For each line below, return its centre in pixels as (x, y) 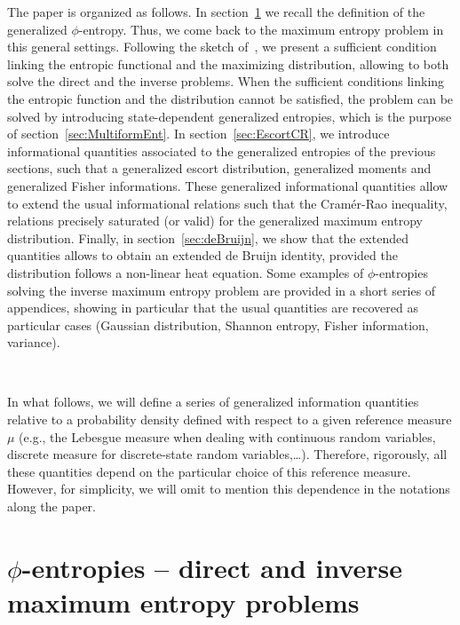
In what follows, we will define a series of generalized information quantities (213, 402)
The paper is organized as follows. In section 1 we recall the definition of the (216, 12)
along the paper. (52, 506)
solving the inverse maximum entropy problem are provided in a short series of (222, 290)
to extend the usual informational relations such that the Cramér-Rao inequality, (227, 203)
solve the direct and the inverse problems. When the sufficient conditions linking (226, 81)
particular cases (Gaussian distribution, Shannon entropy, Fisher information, (218, 324)
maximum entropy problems (183, 602)
